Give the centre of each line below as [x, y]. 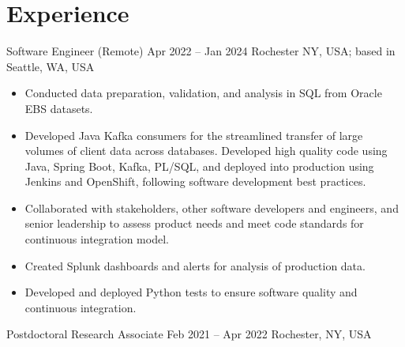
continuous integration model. [97, 239]
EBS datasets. [59, 108]
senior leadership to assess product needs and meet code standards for [194, 223]
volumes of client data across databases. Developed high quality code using [206, 151]
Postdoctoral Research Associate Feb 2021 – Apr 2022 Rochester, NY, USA [189, 334]
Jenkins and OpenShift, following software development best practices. [195, 181]
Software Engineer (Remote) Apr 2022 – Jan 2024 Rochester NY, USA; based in [201, 51]
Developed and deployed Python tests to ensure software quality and [191, 292]
